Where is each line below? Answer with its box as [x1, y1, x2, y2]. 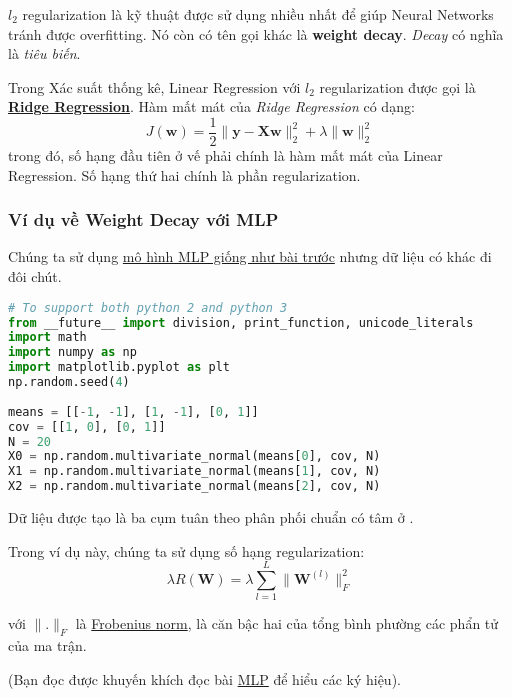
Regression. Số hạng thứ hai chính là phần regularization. [8, 164, 361, 185]
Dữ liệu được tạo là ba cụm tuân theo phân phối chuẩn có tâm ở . [8, 507, 414, 527]
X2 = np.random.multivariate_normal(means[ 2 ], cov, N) [8, 479, 381, 494]
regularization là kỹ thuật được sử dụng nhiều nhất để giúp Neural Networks [22, 4, 494, 24]
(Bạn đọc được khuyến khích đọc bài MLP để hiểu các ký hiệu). [8, 668, 401, 689]
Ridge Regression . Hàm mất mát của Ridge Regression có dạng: [8, 96, 415, 117]
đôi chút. [8, 266, 62, 287]
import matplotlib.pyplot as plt [8, 360, 230, 375]
